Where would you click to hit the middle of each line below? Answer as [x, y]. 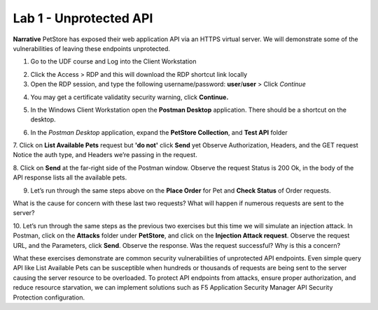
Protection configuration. [49, 297]
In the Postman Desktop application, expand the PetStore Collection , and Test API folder [159, 132]
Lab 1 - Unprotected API [83, 18]
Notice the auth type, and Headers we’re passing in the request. [105, 155]
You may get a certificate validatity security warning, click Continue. [129, 97]
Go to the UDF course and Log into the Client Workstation [113, 61]
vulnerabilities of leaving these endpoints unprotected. [92, 48]
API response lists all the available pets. [70, 177]
